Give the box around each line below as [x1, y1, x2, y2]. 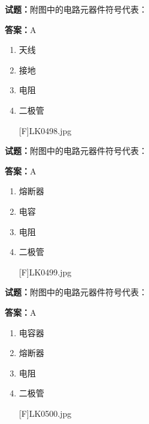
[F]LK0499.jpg [19, 265, 72, 278]
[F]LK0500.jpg [19, 407, 72, 419]
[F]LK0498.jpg [19, 124, 72, 137]
